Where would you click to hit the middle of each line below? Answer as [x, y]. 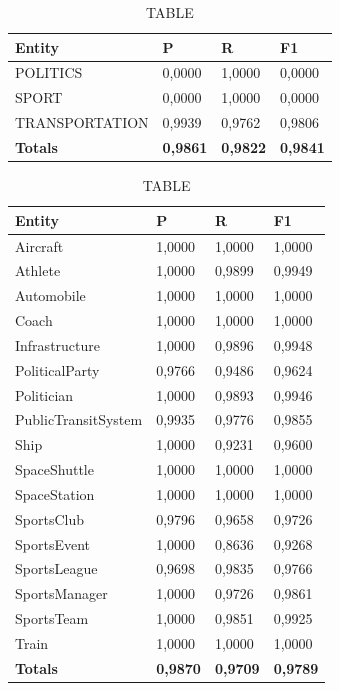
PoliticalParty [57, 369]
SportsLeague [56, 568]
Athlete [38, 270]
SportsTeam [52, 618]
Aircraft [39, 245]
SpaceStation [55, 493]
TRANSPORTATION [82, 122]
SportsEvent [52, 543]
